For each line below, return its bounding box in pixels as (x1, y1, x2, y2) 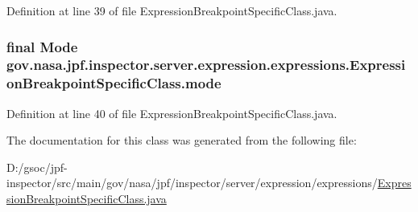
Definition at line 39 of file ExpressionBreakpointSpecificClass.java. (6, 2, 337, 18)
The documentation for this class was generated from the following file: (6, 132, 357, 149)
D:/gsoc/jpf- (6, 158, 68, 175)
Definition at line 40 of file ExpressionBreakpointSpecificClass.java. (6, 104, 337, 121)
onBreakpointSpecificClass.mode (6, 73, 221, 93)
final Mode (6, 36, 78, 56)
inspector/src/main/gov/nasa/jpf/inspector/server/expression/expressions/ (6, 174, 378, 191)
